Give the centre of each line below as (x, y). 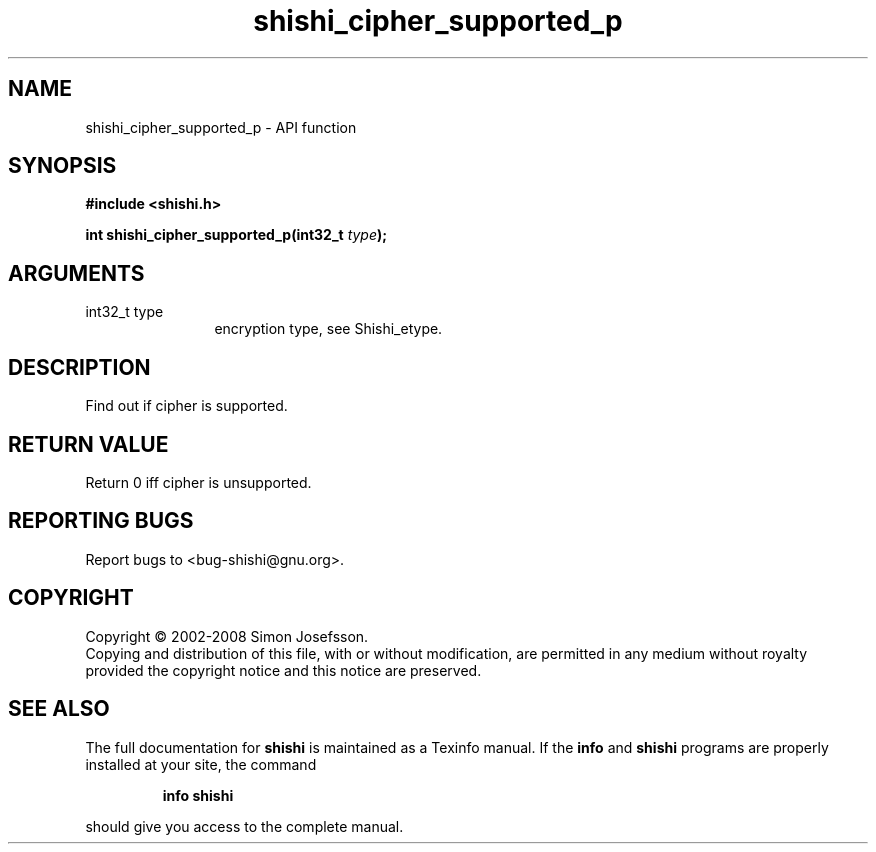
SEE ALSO (59, 709)
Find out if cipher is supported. (186, 406)
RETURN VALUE (88, 444)
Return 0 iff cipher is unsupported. (198, 482)
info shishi (198, 795)
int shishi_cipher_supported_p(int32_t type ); (236, 235)
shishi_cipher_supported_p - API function (221, 127)
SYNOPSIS (62, 166)
